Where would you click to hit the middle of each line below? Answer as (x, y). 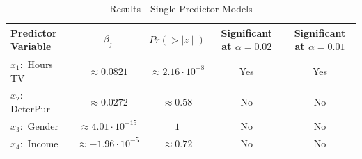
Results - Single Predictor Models (181, 8)
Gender (43, 125)
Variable (31, 46)
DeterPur (30, 109)
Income (43, 143)
